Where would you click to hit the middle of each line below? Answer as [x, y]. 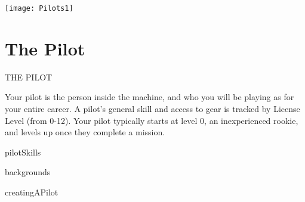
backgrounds [28, 172]
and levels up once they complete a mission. [85, 132]
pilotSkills [23, 152]
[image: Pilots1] [39, 8]
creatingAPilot [32, 192]
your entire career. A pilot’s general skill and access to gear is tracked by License [152, 108]
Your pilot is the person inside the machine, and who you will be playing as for [150, 97]
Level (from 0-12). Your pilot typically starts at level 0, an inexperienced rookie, [152, 120]
